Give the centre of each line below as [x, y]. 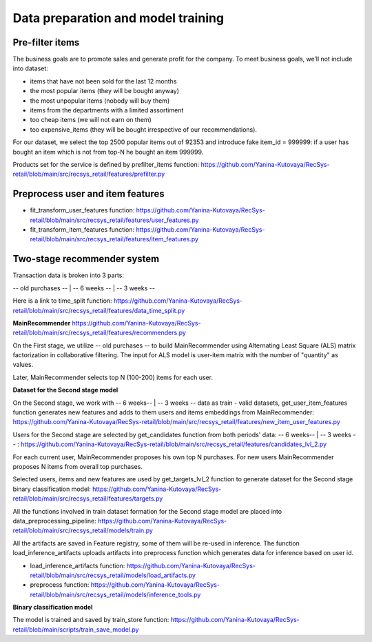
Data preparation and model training [118, 18]
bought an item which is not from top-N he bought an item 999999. [108, 152]
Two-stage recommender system [86, 259]
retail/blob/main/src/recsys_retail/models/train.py [83, 530]
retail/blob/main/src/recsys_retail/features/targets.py [88, 499]
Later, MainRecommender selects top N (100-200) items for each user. [113, 377]
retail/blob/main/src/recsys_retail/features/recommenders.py [99, 333]
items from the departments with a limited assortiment [107, 110]
